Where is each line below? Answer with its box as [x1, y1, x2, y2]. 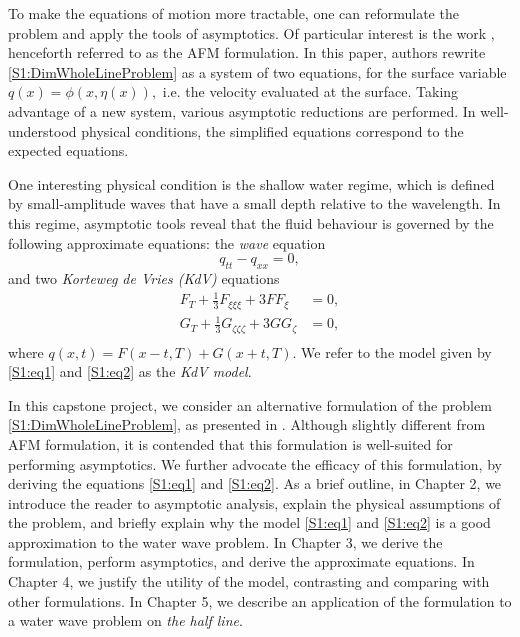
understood [8, 120, 77, 141]
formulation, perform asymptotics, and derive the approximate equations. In [8, 551, 475, 572]
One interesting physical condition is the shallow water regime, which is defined [8, 173, 495, 194]
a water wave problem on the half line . [8, 610, 243, 631]
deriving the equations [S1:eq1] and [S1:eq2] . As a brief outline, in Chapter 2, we [8, 473, 502, 494]
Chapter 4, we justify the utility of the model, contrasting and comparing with [8, 571, 490, 592]
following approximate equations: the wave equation [8, 232, 326, 253]
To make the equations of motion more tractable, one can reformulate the [8, 3, 459, 23]
